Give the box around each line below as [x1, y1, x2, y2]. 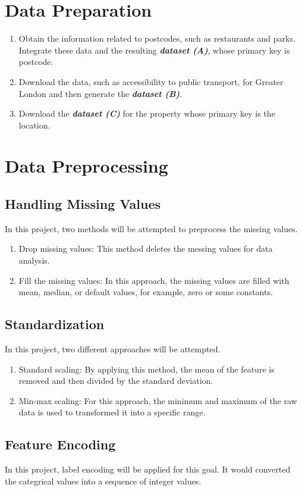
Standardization [5, 315, 105, 333]
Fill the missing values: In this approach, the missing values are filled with [18, 274, 290, 286]
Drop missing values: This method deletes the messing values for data [18, 242, 273, 255]
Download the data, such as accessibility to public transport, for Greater [18, 75, 284, 87]
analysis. [18, 254, 50, 267]
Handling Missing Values [5, 195, 161, 213]
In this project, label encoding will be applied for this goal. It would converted [5, 463, 291, 476]
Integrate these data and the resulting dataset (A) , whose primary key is [18, 43, 290, 56]
